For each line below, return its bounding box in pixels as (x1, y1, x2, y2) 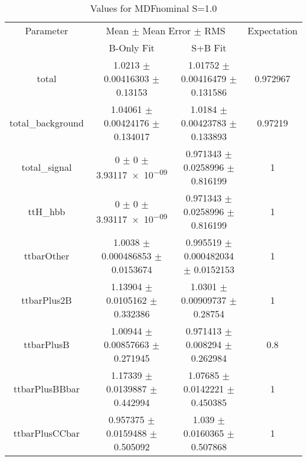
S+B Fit (191, 41, 227, 54)
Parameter (25, 24, 68, 37)
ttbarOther (24, 249, 70, 262)
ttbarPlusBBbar (13, 382, 80, 395)
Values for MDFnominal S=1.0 (90, 1, 217, 15)
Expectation (247, 24, 298, 37)
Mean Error (142, 24, 191, 37)
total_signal (21, 160, 72, 174)
